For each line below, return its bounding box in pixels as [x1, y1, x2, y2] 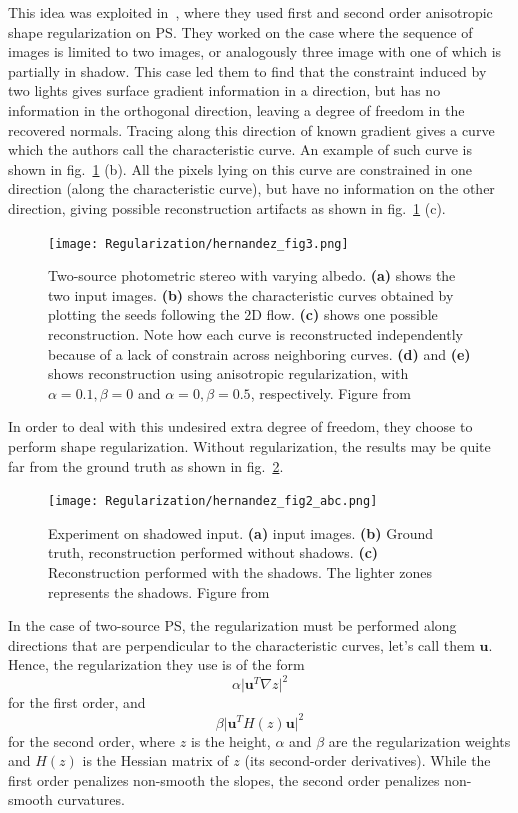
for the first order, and [8, 692, 146, 713]
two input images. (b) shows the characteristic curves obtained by [48, 284, 454, 305]
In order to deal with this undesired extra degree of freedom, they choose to [8, 416, 473, 437]
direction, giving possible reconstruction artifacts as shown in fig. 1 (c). [8, 197, 446, 218]
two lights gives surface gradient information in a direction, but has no [8, 80, 441, 101]
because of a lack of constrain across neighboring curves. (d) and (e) [48, 343, 471, 364]
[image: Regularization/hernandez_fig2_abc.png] [48, 494, 378, 509]
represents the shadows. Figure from [48, 581, 270, 602]
